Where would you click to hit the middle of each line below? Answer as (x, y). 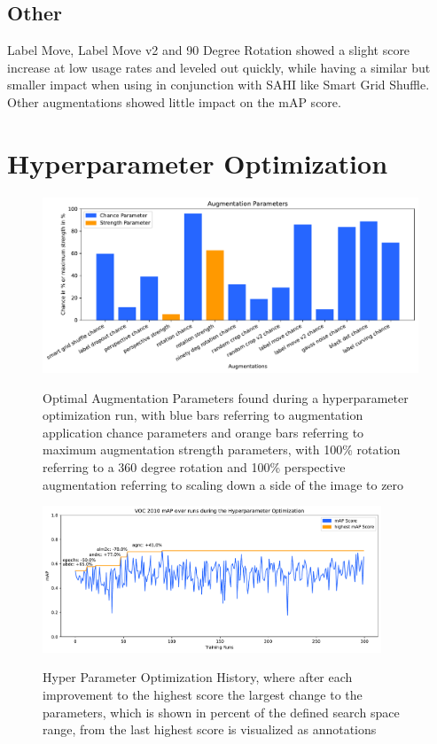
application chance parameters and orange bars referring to (203, 432)
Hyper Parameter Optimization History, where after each (198, 677)
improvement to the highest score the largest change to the (203, 694)
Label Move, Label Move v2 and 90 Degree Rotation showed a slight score (209, 50)
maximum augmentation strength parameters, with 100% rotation (222, 449)
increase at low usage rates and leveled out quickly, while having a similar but (219, 67)
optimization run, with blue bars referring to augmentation (203, 415)
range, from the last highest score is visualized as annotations (210, 729)
